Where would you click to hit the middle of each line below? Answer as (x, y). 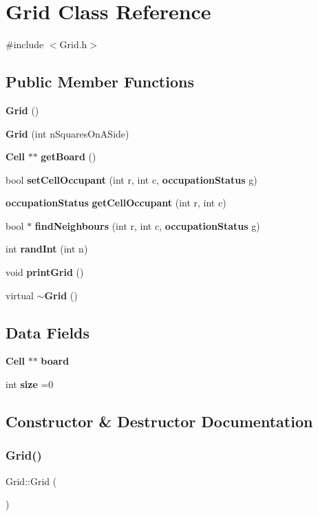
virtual (20, 295)
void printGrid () (45, 272)
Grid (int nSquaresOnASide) (67, 133)
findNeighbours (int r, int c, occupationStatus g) (147, 225)
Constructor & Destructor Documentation (159, 421)
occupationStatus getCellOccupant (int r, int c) (116, 203)
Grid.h (73, 44)
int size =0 (30, 384)
